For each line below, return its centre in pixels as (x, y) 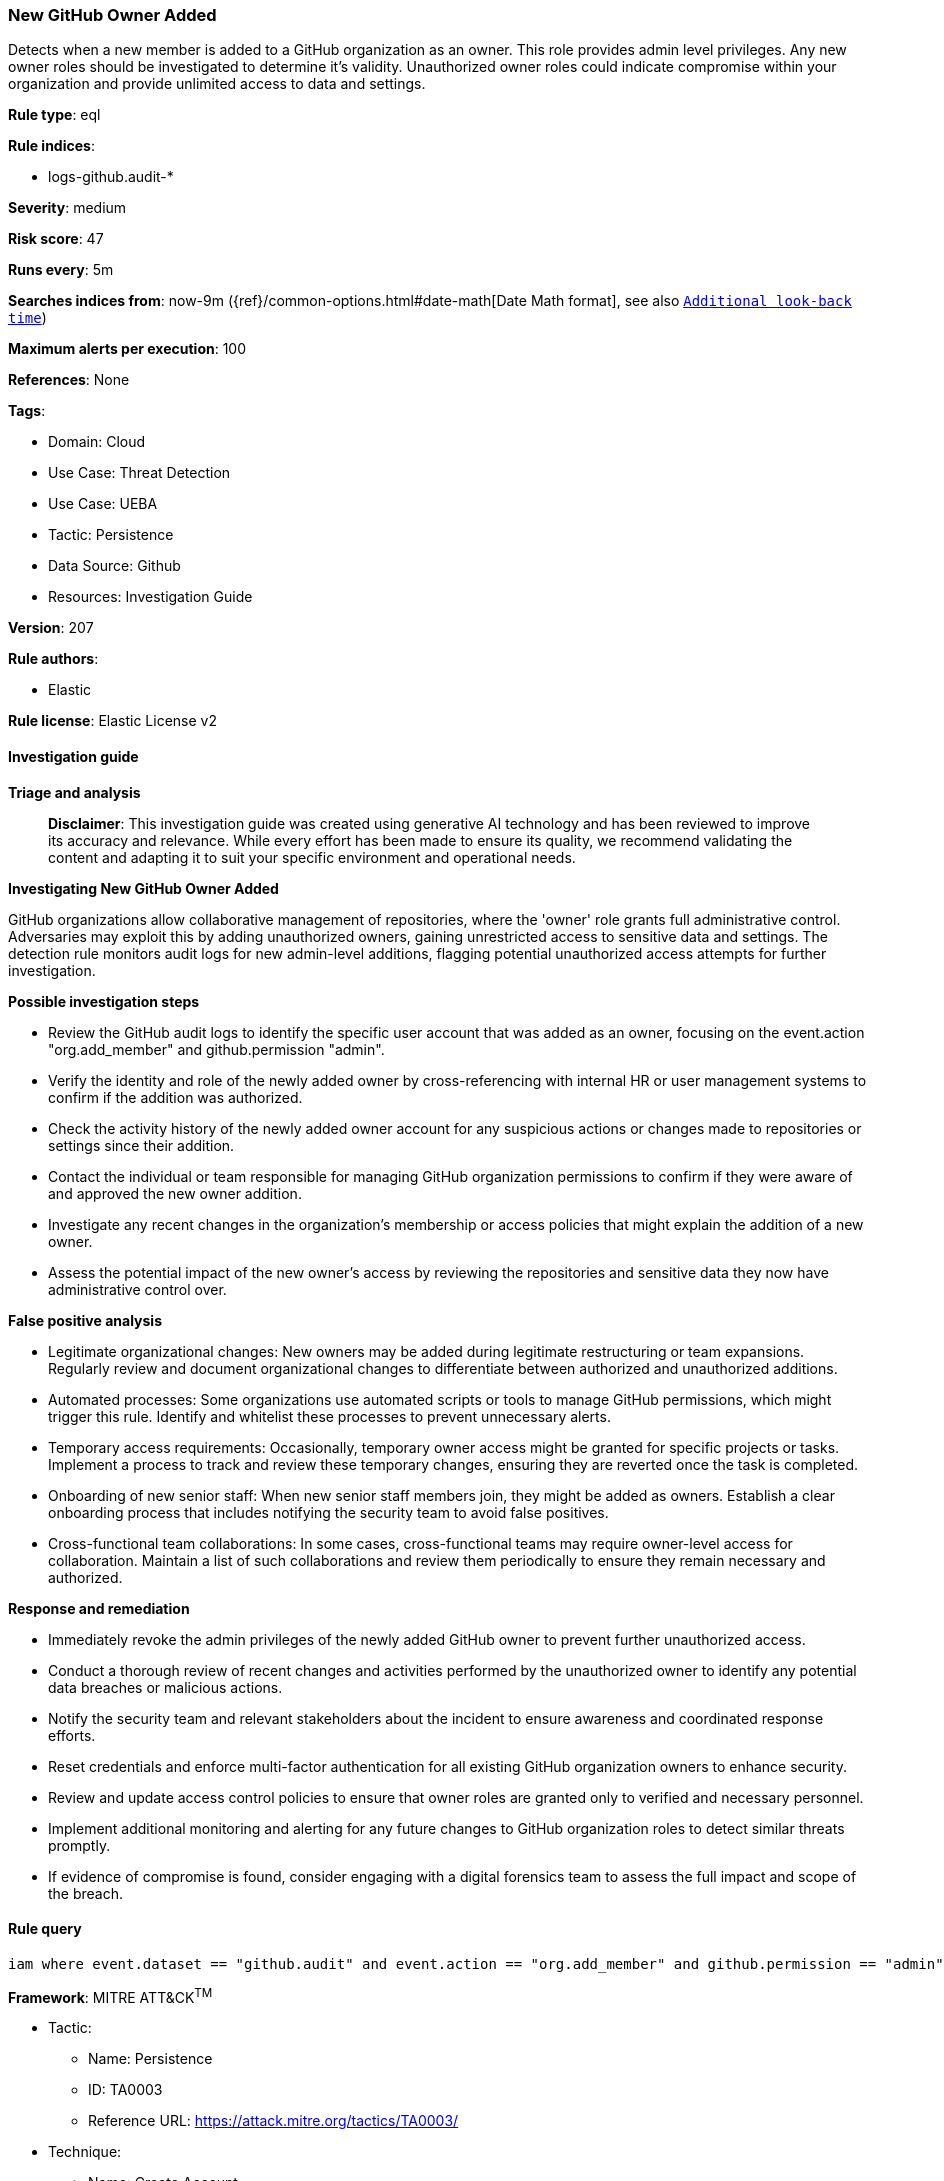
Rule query (45, 1929)
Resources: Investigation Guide (150, 597)
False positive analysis (85, 1320)
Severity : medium (67, 208)
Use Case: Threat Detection (139, 473)
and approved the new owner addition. (175, 1193)
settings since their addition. (141, 1145)
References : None (69, 380)
